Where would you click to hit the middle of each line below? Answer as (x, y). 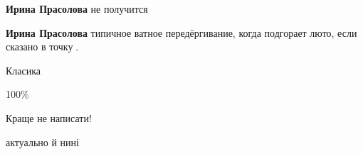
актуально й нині (42, 142)
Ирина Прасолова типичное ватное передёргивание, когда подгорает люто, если (181, 32)
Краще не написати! (49, 117)
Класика (23, 70)
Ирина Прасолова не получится (77, 9)
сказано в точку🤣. (42, 46)
